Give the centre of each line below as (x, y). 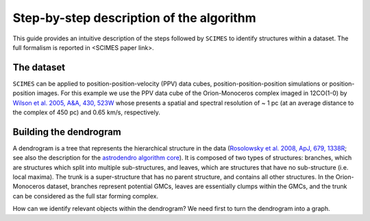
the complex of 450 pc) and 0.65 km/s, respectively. (86, 112)
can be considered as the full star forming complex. (86, 196)
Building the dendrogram (67, 132)
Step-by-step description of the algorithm (134, 18)
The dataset (39, 67)
